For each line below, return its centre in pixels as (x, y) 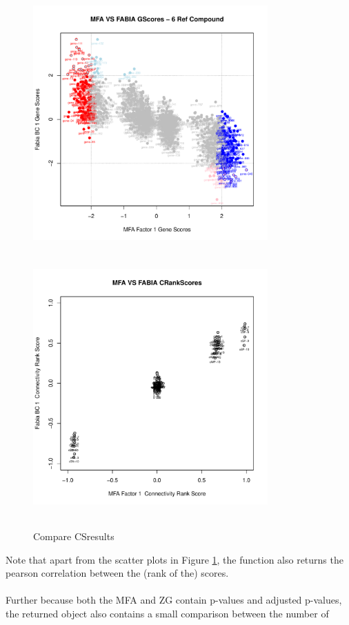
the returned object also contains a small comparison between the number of (167, 614)
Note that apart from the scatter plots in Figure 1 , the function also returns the (174, 559)
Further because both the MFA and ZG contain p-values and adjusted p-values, (174, 600)
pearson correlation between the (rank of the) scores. (117, 573)
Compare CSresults (74, 536)
